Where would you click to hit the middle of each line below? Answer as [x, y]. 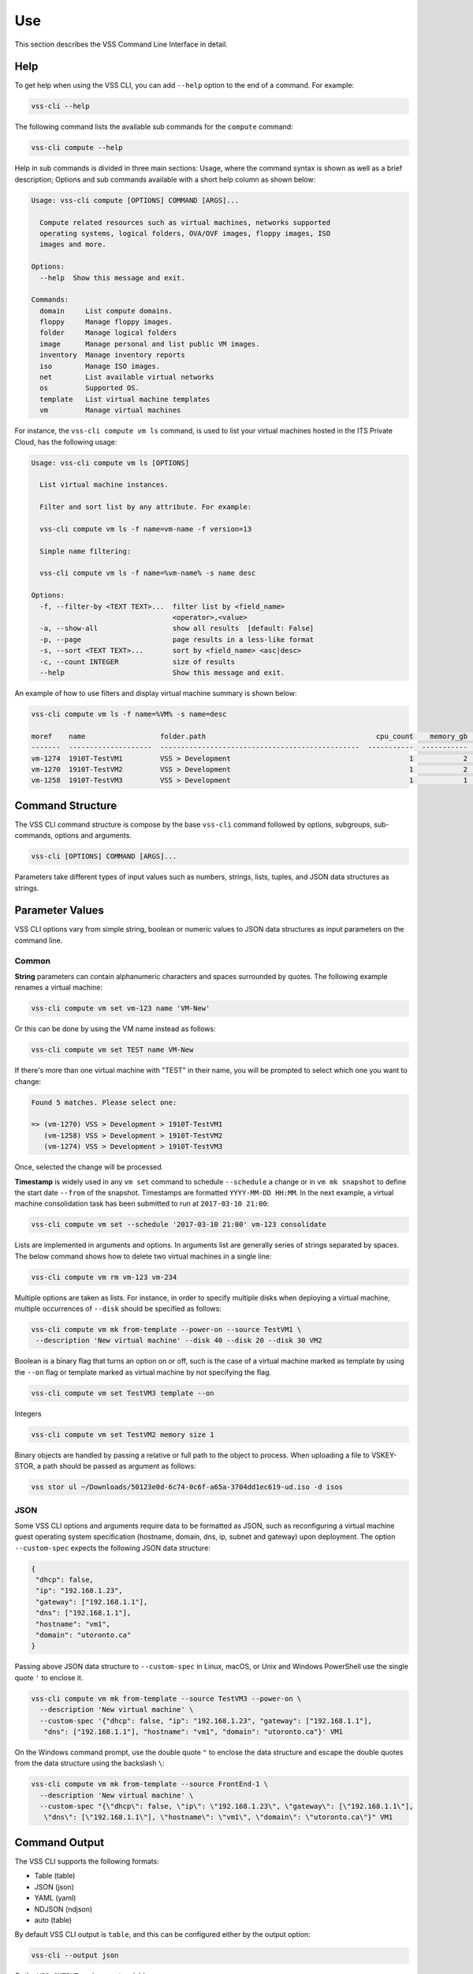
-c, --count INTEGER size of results [138, 662]
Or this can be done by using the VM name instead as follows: [115, 1029]
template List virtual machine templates [125, 399]
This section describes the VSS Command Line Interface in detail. [121, 44]
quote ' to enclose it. [49, 1677]
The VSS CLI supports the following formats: [87, 1861]
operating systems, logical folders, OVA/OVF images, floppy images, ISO [185, 233]
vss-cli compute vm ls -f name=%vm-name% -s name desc [148, 573]
